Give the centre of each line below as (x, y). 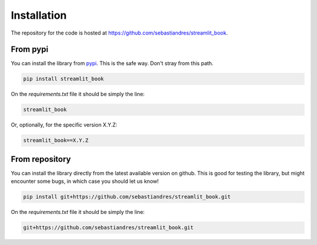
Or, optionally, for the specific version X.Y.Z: (64, 125)
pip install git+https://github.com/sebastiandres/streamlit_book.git (127, 197)
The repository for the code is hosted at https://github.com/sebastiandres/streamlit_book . (119, 33)
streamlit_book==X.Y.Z (56, 140)
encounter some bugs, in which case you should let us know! (85, 181)
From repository (41, 159)
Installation (39, 15)
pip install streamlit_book (63, 79)
